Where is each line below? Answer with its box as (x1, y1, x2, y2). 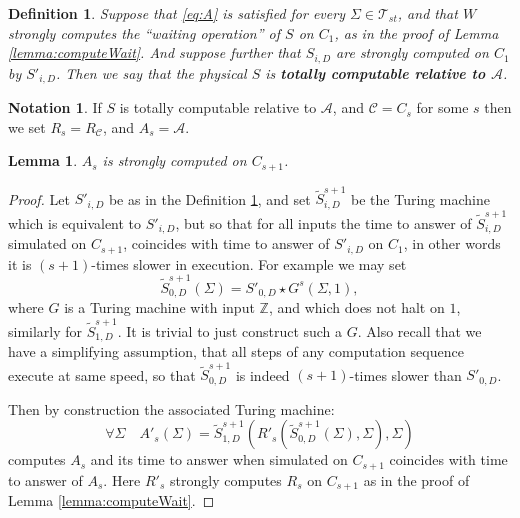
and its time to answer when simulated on (90, 449, 348, 470)
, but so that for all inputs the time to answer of (175, 212, 472, 233)
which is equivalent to (8, 212, 142, 233)
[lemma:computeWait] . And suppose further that (8, 42, 301, 63)
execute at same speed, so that (8, 364, 196, 385)
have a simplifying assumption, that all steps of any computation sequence (8, 341, 464, 362)
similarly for (8, 320, 83, 341)
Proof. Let (8, 188, 70, 209)
